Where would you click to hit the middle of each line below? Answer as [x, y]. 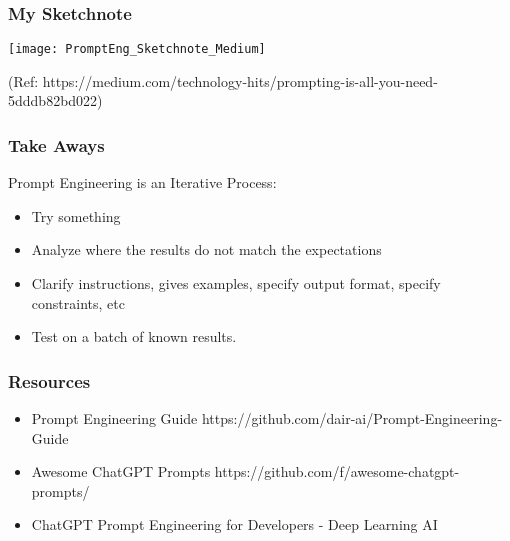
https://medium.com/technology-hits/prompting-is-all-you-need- [240, 80]
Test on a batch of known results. [134, 336]
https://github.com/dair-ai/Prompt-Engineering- [352, 418]
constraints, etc [78, 302]
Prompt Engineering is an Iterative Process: [142, 182]
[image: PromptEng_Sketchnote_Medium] [137, 49]
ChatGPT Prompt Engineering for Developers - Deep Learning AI [234, 524]
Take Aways [56, 144]
